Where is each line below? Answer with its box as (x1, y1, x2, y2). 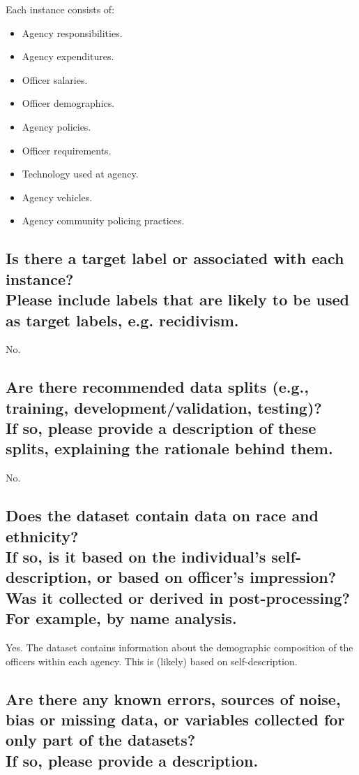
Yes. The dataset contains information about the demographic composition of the (6, 640, 353, 655)
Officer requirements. (22, 143, 112, 157)
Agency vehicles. (22, 189, 93, 204)
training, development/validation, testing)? (6, 396, 322, 418)
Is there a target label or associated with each (6, 247, 344, 269)
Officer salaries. (22, 72, 88, 87)
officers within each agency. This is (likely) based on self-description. (6, 653, 298, 668)
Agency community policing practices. (22, 213, 185, 228)
